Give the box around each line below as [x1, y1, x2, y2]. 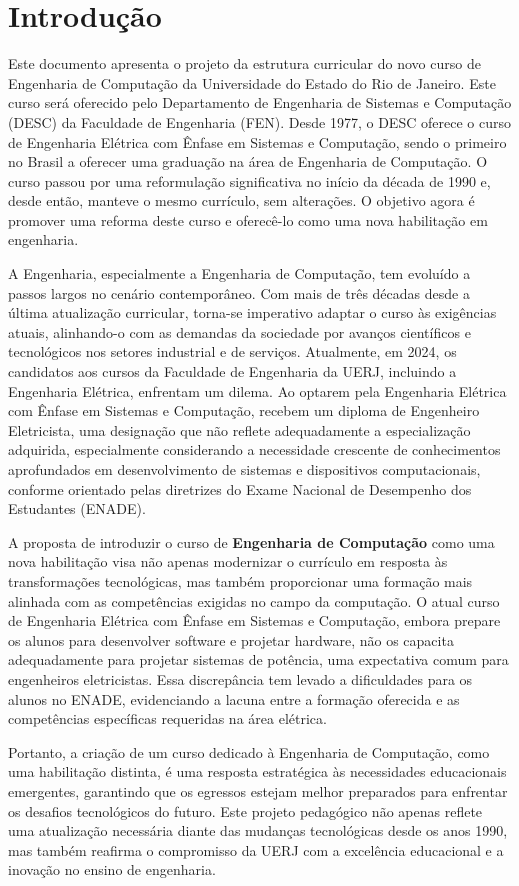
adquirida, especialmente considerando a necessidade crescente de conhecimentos [8, 439, 501, 460]
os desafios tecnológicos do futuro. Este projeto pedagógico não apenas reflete [8, 800, 483, 821]
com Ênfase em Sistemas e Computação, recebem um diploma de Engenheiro [8, 400, 480, 421]
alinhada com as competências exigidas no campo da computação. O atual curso [8, 590, 500, 611]
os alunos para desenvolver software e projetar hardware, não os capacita [8, 629, 454, 650]
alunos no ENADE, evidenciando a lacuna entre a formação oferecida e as [8, 688, 460, 709]
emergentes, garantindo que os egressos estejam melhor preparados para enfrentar [8, 780, 508, 801]
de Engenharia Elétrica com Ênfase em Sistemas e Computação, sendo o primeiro [8, 131, 507, 152]
